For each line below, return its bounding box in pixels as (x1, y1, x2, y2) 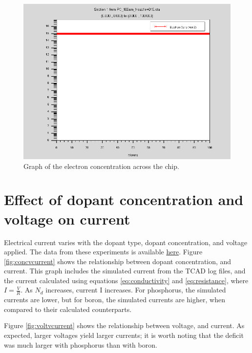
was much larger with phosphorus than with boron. (4, 339, 157, 350)
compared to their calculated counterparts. (4, 304, 132, 314)
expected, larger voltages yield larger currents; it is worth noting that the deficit (4, 330, 244, 340)
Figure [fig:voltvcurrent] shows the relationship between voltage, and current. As (4, 320, 245, 331)
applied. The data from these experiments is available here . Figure (4, 247, 203, 257)
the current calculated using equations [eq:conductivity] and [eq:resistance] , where (4, 275, 249, 285)
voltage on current (4, 208, 130, 228)
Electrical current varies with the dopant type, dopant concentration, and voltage (4, 237, 248, 247)
